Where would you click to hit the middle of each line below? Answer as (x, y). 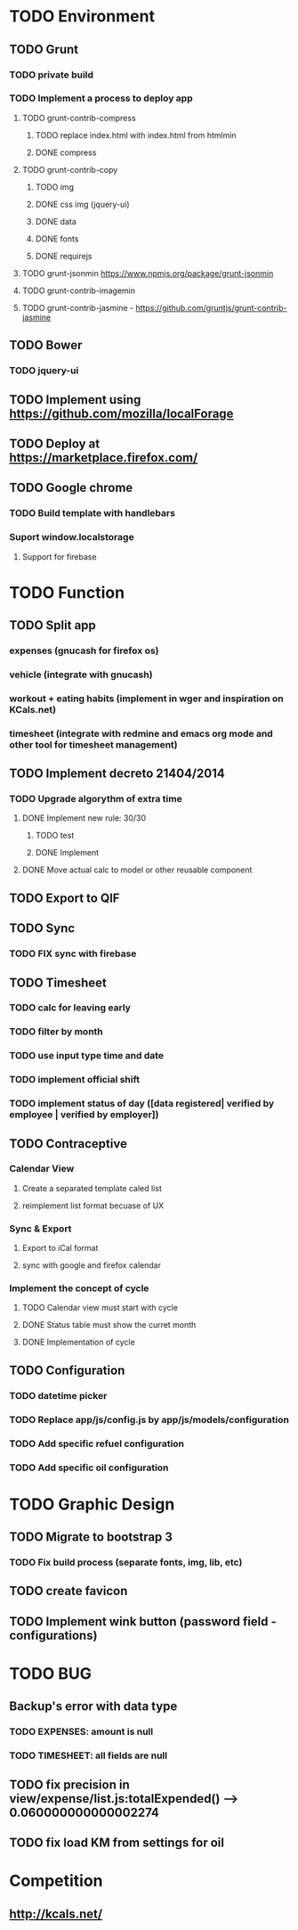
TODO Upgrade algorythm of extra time (96, 799)
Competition (56, 1881)
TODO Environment (82, 16)
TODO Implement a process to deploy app (101, 98)
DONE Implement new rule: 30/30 (84, 818)
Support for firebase (59, 556)
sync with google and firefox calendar (92, 1265)
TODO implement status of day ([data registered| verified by (142, 1104)
